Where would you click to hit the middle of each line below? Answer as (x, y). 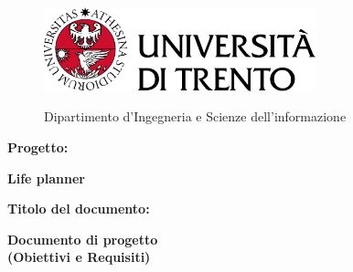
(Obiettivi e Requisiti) (79, 257)
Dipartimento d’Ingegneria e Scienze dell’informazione (195, 116)
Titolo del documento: (79, 209)
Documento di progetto (83, 239)
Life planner (46, 178)
